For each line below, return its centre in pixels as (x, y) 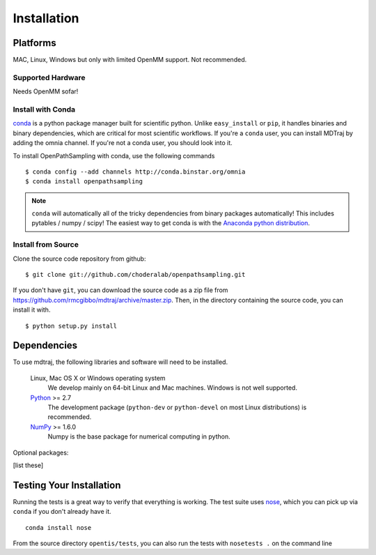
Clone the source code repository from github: (79, 259)
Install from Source (46, 245)
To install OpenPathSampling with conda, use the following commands (114, 155)
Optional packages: (41, 453)
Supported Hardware (49, 77)
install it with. (32, 310)
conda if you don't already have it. (62, 512)
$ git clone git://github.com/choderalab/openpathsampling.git (135, 274)
